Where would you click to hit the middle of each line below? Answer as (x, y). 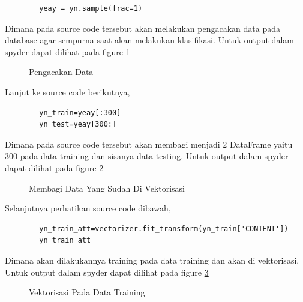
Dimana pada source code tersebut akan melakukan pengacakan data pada (142, 28)
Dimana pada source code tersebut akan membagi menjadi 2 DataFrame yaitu (149, 144)
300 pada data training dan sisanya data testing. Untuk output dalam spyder (147, 156)
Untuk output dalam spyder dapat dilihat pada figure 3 (107, 272)
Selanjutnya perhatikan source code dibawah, (88, 208)
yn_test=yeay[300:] (78, 125)
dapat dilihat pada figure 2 (54, 167)
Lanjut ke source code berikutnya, (67, 92)
